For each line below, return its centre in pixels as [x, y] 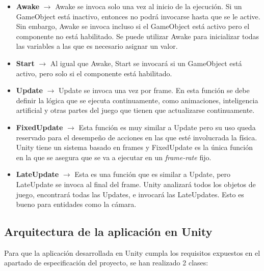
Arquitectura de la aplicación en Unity [108, 232]
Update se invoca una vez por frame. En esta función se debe [154, 90]
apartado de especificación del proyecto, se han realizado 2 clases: [106, 263]
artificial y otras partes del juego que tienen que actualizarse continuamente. [135, 110]
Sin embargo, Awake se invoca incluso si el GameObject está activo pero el [133, 26]
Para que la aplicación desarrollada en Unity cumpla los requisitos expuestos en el [132, 252]
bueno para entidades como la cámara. [76, 204]
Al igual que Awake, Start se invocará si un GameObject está [146, 63]
